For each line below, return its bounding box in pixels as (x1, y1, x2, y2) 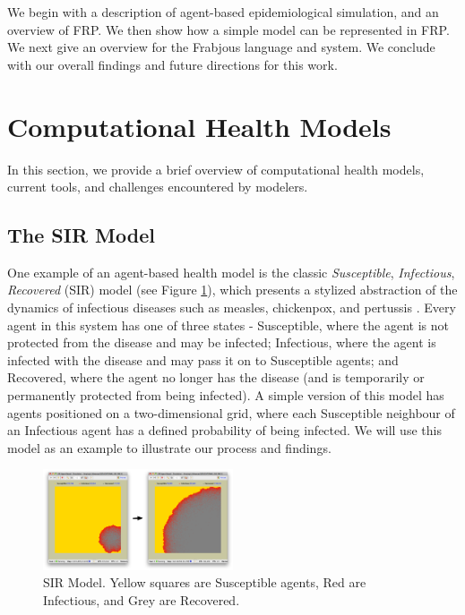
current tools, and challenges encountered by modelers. (7, 177, 308, 196)
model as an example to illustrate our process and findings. (7, 438, 332, 457)
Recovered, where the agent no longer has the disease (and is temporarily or (7, 368, 425, 387)
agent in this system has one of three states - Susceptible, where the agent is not (7, 315, 449, 334)
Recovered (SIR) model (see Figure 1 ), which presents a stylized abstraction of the (7, 280, 458, 299)
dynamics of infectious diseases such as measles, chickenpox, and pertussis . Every (7, 298, 456, 317)
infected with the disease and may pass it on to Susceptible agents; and (7, 350, 399, 369)
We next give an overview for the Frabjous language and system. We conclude (7, 38, 435, 56)
